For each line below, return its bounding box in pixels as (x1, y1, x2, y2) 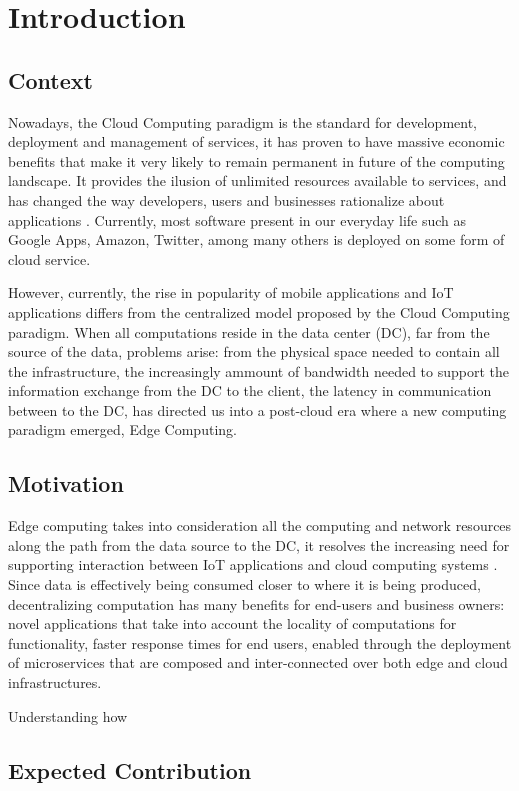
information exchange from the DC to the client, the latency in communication (8, 380, 492, 401)
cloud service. (8, 248, 91, 269)
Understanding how (8, 705, 128, 726)
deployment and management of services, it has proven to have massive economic (8, 131, 505, 152)
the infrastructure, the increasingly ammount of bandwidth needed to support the (8, 360, 509, 381)
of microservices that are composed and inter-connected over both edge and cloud (8, 652, 508, 673)
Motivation (8, 468, 124, 499)
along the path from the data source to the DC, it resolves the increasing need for (8, 534, 510, 555)
